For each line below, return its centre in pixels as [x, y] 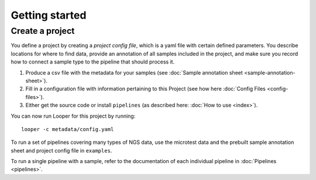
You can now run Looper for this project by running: [73, 116]
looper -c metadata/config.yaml [68, 129]
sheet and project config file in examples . [61, 150]
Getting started [49, 15]
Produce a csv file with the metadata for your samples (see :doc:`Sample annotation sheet [134, 72]
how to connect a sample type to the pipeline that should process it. [93, 62]
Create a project [43, 31]
